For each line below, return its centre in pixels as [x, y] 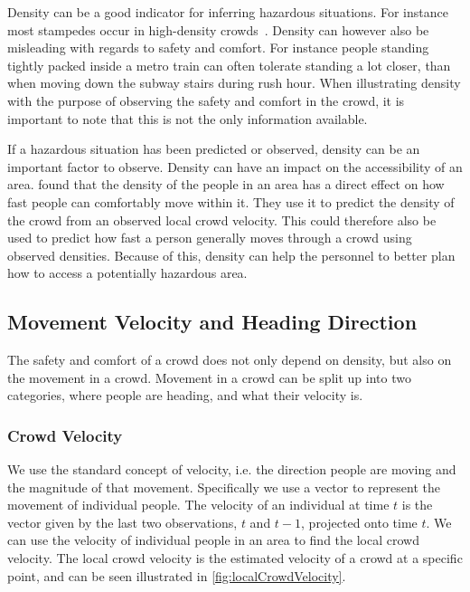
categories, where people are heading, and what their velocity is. [185, 395]
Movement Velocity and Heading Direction [212, 322]
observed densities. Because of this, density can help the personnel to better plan [231, 255]
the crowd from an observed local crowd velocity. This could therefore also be [222, 220]
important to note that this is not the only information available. [188, 118]
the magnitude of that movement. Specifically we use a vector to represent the [224, 487]
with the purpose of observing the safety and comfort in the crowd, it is [206, 100]
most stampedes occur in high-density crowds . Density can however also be [218, 29]
